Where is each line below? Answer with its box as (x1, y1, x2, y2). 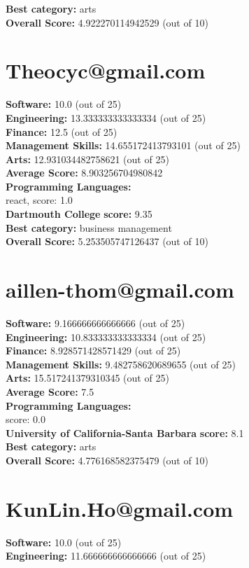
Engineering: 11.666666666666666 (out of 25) (6, 548, 206, 563)
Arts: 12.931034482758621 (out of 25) (6, 151, 169, 166)
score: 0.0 (6, 412, 45, 427)
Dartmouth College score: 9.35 (6, 207, 152, 221)
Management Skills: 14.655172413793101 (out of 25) (6, 138, 241, 153)
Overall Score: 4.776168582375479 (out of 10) (6, 452, 208, 467)
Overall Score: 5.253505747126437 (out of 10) (6, 234, 208, 249)
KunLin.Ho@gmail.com (6, 494, 234, 522)
